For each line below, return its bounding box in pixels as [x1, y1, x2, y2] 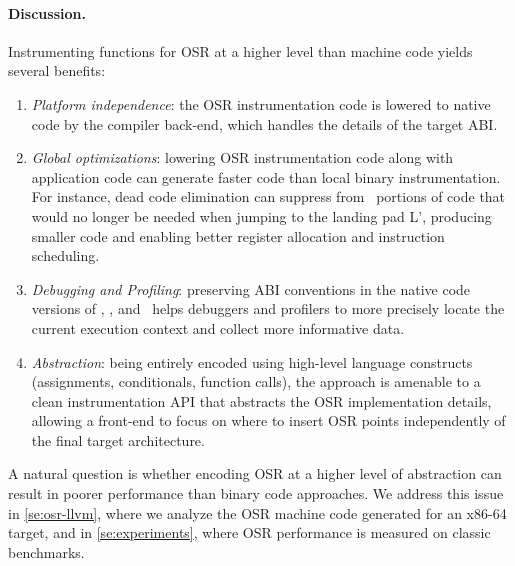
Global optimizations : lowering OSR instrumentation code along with [31, 147, 454, 168]
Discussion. [8, 2, 86, 23]
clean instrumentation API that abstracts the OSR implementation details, [31, 390, 492, 411]
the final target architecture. [31, 429, 205, 450]
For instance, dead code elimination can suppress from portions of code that [31, 186, 506, 207]
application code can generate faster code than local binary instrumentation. [31, 166, 501, 187]
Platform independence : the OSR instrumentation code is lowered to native [31, 93, 491, 114]
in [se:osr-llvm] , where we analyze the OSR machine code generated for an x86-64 [8, 502, 507, 523]
